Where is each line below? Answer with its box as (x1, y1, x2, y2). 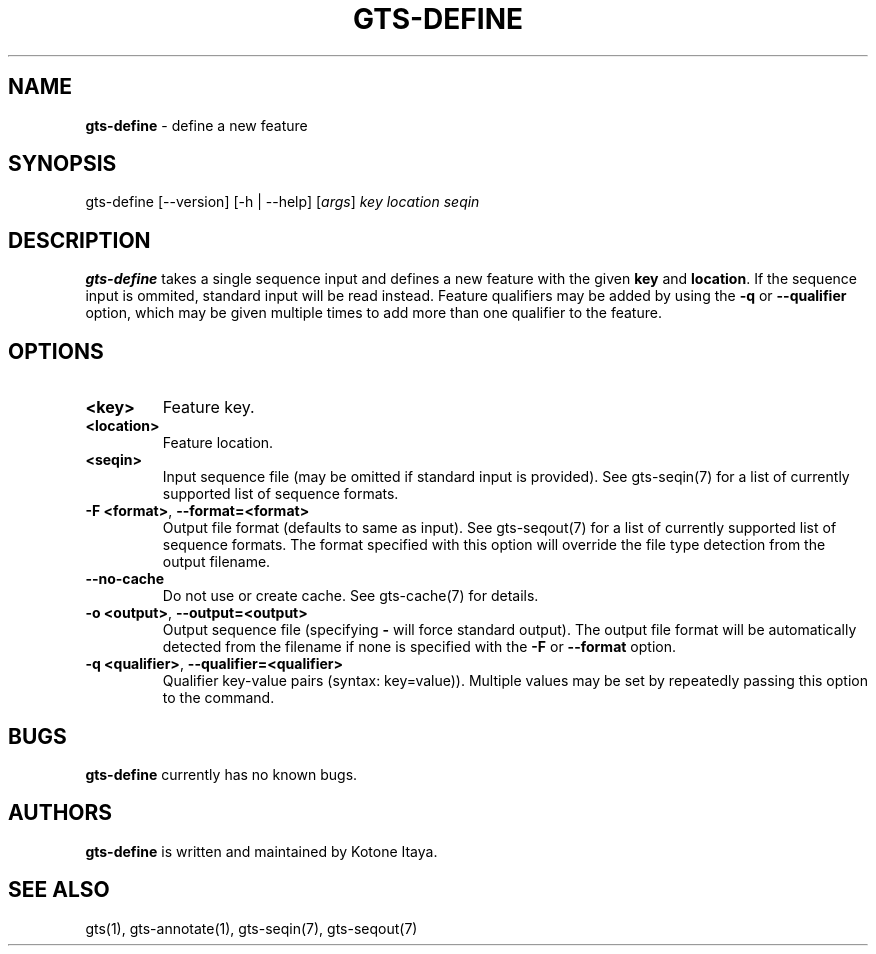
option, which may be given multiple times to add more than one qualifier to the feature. (85, 304, 662, 322)
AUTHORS (8, 800, 113, 826)
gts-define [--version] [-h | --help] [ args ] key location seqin (85, 193, 480, 211)
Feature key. (162, 397, 255, 418)
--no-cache (85, 570, 165, 588)
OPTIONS (8, 338, 104, 364)
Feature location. (162, 434, 274, 452)
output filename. (162, 553, 271, 571)
